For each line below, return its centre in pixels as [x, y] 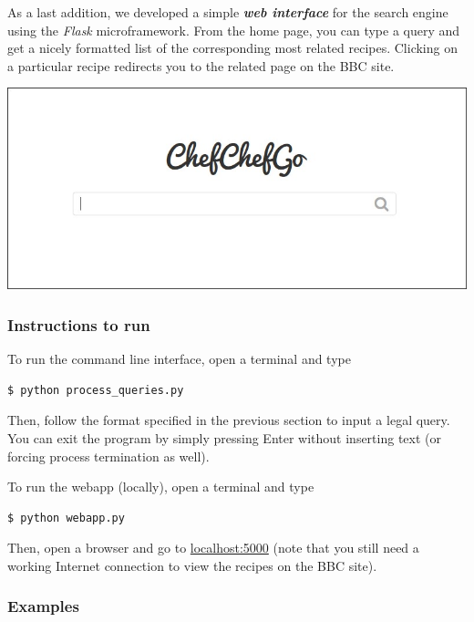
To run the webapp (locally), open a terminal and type [161, 487]
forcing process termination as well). [108, 456]
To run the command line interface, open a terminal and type [179, 359]
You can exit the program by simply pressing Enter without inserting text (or [224, 437]
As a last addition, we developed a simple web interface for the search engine [228, 12]
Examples [43, 606]
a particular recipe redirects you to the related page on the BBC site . [201, 65]
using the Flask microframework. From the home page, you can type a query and [234, 30]
